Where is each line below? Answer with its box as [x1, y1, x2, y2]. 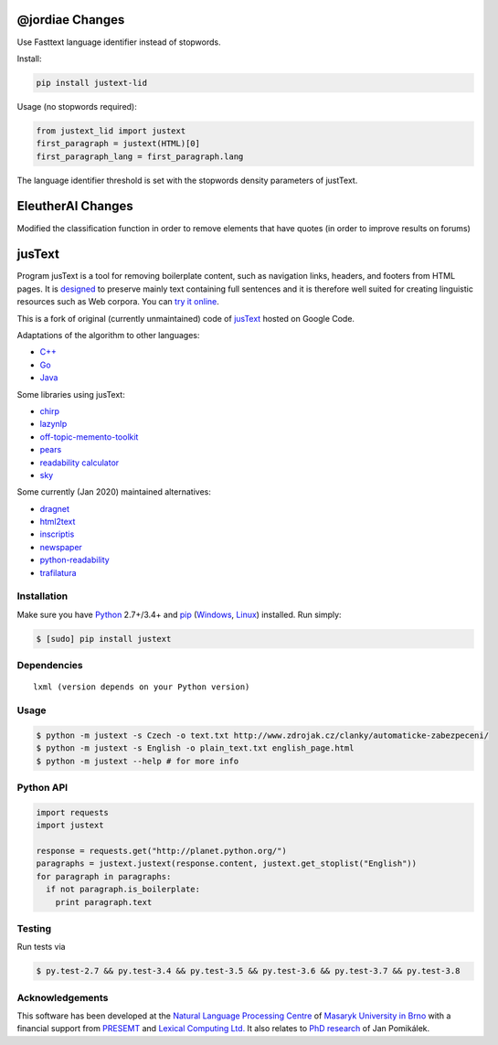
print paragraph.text [55, 897, 153, 907]
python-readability [39, 554, 110, 566]
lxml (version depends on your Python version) [33, 682, 250, 692]
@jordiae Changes [16, 12, 125, 27]
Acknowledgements [16, 991, 109, 1004]
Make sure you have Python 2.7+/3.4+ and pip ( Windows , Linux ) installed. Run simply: [16, 609, 342, 620]
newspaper [39, 541, 82, 552]
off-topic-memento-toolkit [39, 431, 139, 443]
